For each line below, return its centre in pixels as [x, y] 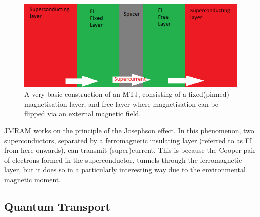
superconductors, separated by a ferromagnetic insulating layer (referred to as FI [128, 140]
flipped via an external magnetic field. [83, 114]
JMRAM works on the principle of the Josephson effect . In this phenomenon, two [129, 130]
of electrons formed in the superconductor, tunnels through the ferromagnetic [123, 160]
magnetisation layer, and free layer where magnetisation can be [121, 104]
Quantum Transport [57, 206]
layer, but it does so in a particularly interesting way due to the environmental [125, 170]
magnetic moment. [33, 179]
